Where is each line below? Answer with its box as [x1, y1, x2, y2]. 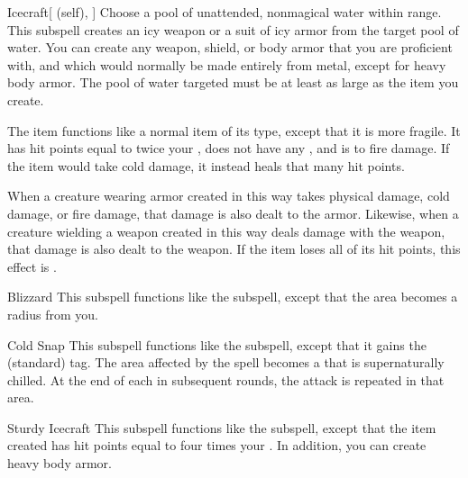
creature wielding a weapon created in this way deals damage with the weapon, [7, 221, 445, 240]
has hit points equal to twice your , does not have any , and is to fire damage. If [7, 139, 450, 158]
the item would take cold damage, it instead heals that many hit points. [7, 156, 405, 175]
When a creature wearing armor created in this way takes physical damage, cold [7, 186, 450, 205]
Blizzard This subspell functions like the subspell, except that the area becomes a [7, 287, 458, 306]
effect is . [7, 257, 57, 275]
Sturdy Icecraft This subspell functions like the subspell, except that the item [7, 418, 436, 437]
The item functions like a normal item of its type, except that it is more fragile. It [7, 121, 461, 140]
